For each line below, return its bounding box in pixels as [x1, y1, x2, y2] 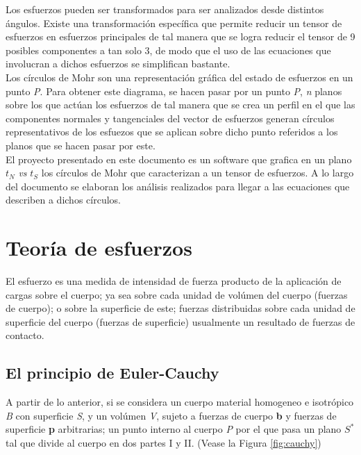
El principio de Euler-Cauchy [6, 362, 219, 383]
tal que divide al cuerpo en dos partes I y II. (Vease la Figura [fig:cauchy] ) [6, 435, 321, 449]
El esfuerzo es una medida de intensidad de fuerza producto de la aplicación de [6, 274, 342, 288]
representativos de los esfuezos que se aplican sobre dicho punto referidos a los [6, 124, 338, 139]
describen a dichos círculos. [6, 192, 121, 207]
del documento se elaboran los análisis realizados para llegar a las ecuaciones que [6, 179, 350, 193]
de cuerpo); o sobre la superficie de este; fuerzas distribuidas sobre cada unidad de [6, 301, 355, 315]
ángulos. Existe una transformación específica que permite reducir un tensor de [6, 15, 342, 30]
